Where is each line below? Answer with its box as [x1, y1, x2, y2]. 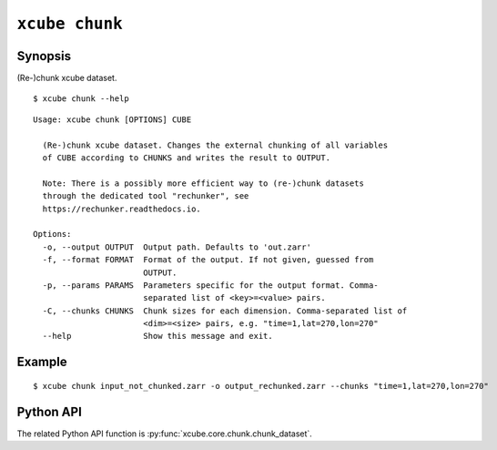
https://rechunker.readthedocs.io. [42, 203, 202, 214]
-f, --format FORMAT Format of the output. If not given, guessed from [42, 255, 374, 265]
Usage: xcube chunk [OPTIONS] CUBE [33, 114, 192, 125]
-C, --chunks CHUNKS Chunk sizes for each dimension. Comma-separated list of [42, 305, 408, 316]
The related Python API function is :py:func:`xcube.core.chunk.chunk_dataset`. [16, 428, 313, 439]
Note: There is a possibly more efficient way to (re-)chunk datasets [42, 178, 364, 189]
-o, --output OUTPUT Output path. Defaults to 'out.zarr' [42, 241, 311, 252]
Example [16, 354, 67, 370]
